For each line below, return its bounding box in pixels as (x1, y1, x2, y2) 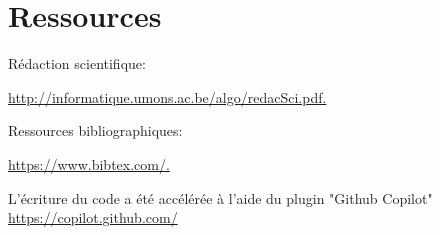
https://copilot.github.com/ (8, 207, 178, 228)
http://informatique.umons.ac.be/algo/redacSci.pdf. (8, 86, 327, 107)
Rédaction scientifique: (8, 53, 146, 74)
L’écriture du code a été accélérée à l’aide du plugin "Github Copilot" (8, 187, 433, 208)
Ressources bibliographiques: (8, 120, 183, 141)
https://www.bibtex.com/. (8, 153, 170, 174)
